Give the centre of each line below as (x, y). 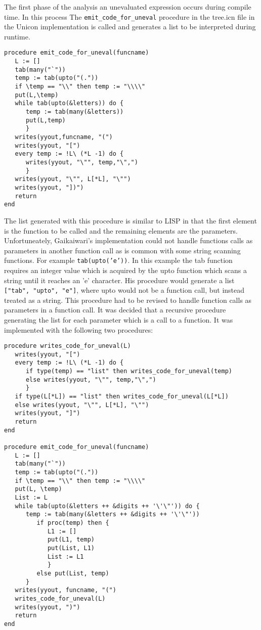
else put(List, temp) (73, 573)
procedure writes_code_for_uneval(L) (68, 346)
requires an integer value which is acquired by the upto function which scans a (125, 270)
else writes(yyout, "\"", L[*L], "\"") (82, 405)
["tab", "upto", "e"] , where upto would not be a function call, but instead (124, 290)
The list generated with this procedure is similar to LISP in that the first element (130, 220)
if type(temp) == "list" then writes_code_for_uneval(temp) (129, 371)
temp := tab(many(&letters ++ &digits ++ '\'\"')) (113, 514)
